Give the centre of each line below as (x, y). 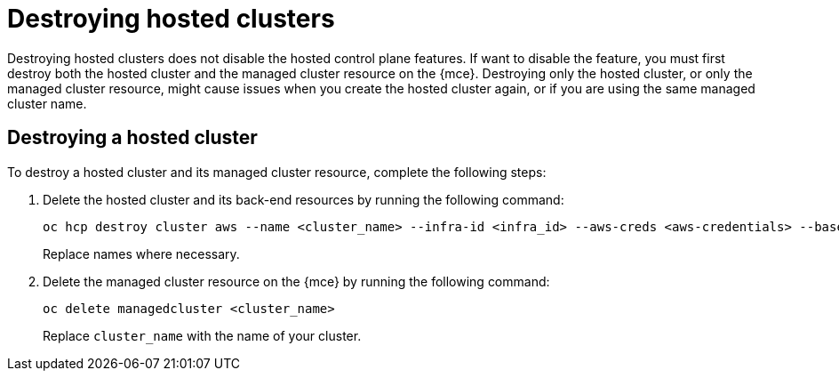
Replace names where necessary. (141, 253)
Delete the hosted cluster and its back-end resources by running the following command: (304, 199)
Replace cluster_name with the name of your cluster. (202, 335)
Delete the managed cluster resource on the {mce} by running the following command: (296, 281)
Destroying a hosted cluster (132, 138)
